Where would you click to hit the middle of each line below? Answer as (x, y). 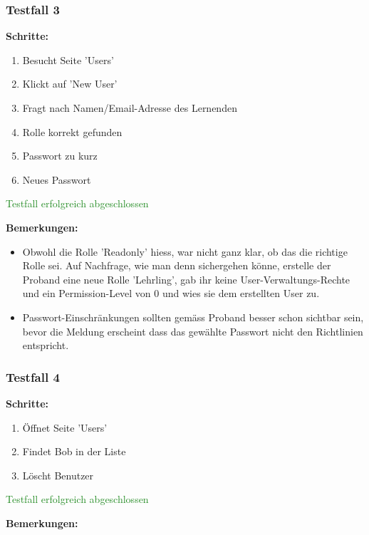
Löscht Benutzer (58, 475)
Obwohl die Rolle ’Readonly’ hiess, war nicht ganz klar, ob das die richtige (185, 251)
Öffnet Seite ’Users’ (65, 427)
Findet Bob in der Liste (74, 451)
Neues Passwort (57, 179)
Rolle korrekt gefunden (72, 131)
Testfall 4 (33, 376)
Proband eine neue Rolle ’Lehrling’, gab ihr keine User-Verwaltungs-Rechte (186, 279)
